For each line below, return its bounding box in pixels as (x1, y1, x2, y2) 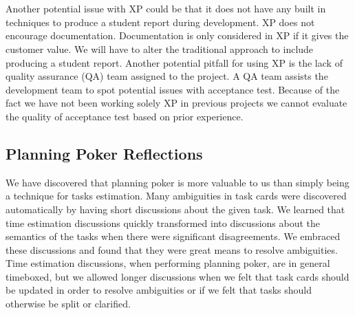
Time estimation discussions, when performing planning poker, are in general (6, 256, 330, 270)
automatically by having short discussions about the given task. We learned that (6, 202, 345, 216)
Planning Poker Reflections (6, 142, 203, 164)
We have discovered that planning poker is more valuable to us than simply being (6, 175, 349, 189)
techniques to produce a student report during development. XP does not (6, 14, 315, 29)
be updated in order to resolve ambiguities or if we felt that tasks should (6, 283, 312, 297)
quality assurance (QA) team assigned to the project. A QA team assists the (6, 69, 328, 83)
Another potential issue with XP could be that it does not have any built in (6, 1, 326, 16)
